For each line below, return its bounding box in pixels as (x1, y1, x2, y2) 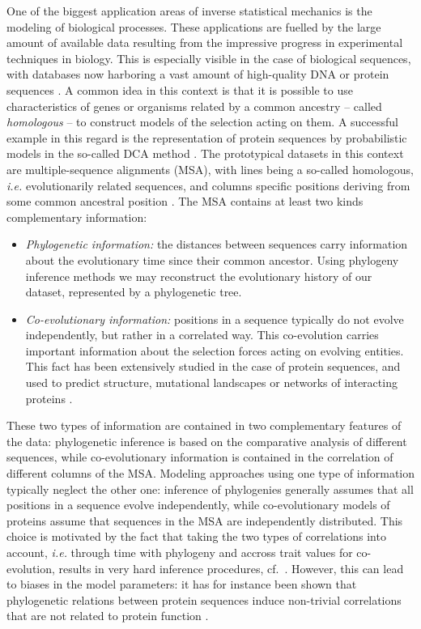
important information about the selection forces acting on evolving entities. (25, 342, 404, 359)
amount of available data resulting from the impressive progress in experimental (6, 34, 403, 51)
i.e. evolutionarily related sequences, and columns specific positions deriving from (6, 176, 410, 193)
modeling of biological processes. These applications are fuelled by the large (6, 18, 381, 35)
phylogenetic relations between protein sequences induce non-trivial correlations (6, 591, 402, 608)
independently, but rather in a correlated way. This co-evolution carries (25, 326, 379, 343)
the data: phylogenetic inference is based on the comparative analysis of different (6, 432, 407, 449)
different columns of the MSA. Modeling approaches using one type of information (6, 465, 415, 482)
